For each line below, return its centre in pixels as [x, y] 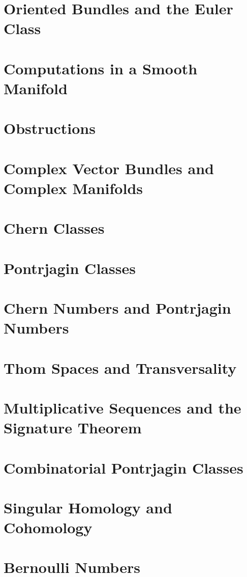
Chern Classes [54, 228]
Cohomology [48, 527]
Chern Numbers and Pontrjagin [117, 308]
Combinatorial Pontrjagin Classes [123, 467]
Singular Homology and [88, 507]
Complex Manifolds [73, 188]
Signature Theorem [73, 428]
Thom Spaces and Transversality [120, 367]
